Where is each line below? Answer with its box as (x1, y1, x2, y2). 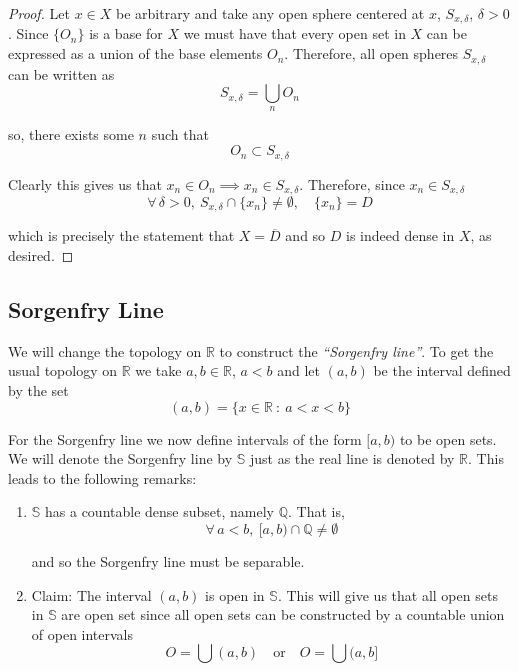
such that (151, 124, 209, 145)
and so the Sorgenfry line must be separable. (31, 550, 305, 571)
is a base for (89, 23, 163, 44)
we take (135, 360, 182, 381)
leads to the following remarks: (8, 467, 197, 488)
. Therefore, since (299, 173, 405, 194)
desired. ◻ (8, 245, 74, 266)
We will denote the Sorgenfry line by (8, 448, 233, 469)
